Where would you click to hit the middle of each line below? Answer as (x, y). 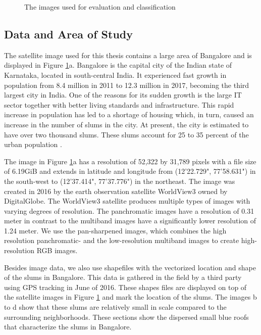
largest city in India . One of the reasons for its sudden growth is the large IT (123, 95)
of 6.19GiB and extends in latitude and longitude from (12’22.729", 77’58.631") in (130, 171)
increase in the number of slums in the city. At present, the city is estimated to (126, 124)
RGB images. (57, 250)
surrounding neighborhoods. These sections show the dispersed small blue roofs (126, 317)
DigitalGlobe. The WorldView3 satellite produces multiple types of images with (127, 201)
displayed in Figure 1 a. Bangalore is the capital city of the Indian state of (118, 65)
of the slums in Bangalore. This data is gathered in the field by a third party (123, 277)
